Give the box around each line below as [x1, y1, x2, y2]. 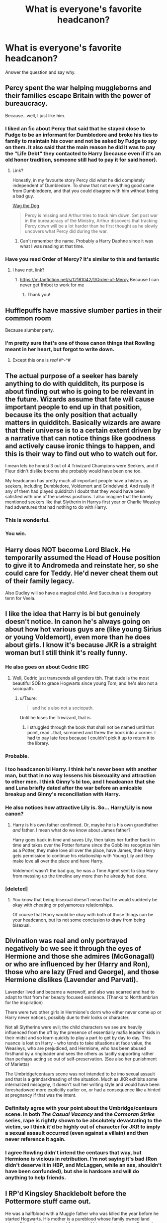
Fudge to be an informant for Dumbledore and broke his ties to [5, 131, 158, 138]
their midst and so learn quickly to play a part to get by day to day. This [5, 1034, 151, 1040]
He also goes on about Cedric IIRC [5, 663, 89, 670]
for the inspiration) [5, 999, 43, 1006]
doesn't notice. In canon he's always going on [5, 617, 150, 626]
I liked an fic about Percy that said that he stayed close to [5, 125, 146, 132]
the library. [27, 740, 50, 746]
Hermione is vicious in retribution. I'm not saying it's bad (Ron [5, 1155, 158, 1162]
